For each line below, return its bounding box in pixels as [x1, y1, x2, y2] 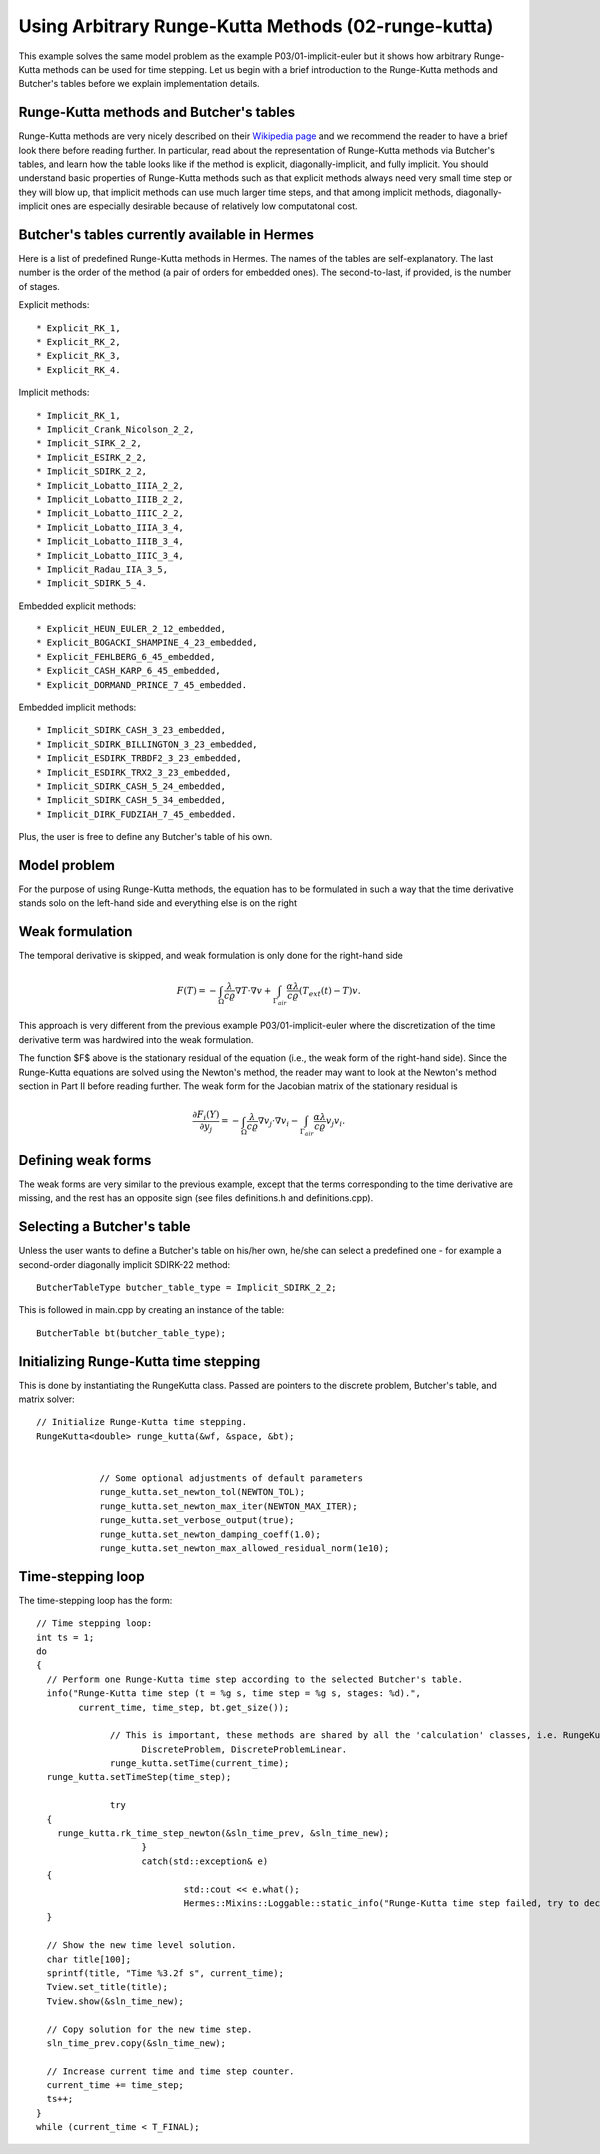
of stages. [18, 280, 60, 292]
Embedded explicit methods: [18, 600, 137, 612]
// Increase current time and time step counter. [46, 2065, 295, 2077]
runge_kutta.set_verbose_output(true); [99, 1515, 295, 1526]
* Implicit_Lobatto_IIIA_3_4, [36, 521, 185, 533]
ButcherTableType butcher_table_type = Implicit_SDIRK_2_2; [36, 1281, 337, 1293]
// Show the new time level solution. [46, 1940, 237, 1951]
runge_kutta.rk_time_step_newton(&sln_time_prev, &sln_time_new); [56, 1828, 390, 1839]
